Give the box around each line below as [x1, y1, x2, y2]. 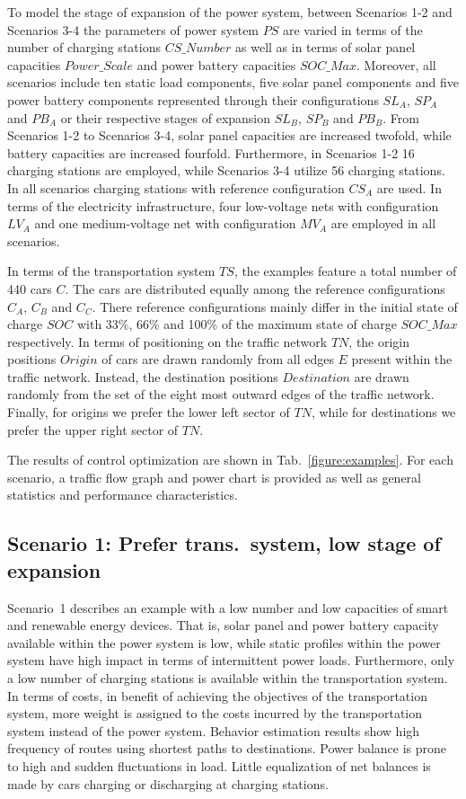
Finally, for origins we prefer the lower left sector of [7, 403, 290, 422]
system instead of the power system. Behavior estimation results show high [7, 721, 420, 740]
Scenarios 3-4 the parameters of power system [7, 20, 259, 39]
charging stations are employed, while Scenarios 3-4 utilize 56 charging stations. [7, 161, 445, 180]
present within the [351, 350, 453, 368]
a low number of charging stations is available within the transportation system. [7, 669, 448, 687]
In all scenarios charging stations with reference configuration [7, 178, 345, 197]
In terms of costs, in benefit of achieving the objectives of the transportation [7, 686, 427, 705]
